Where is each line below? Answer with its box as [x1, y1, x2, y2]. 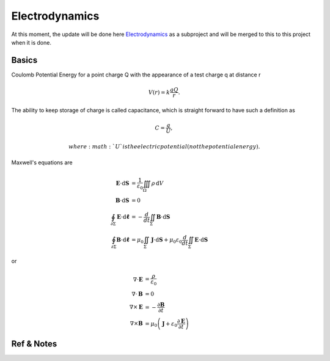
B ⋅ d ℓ [116, 236, 130, 244]
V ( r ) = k [148, 89, 170, 96]
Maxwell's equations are [11, 159, 73, 166]
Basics [11, 55, 38, 65]
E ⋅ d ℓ [116, 214, 130, 221]
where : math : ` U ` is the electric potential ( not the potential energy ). [68, 143, 260, 150]
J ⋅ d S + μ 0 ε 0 [150, 236, 183, 244]
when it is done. [11, 38, 52, 46]
